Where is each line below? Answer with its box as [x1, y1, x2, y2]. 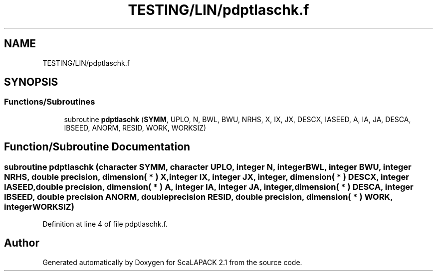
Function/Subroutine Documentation [4, 140, 191, 153]
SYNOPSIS [4, 76, 58, 89]
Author [4, 237, 39, 250]
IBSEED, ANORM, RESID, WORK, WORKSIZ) [64, 123, 207, 132]
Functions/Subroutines [4, 97, 95, 107]
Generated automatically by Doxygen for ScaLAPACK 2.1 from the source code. [42, 258, 302, 267]
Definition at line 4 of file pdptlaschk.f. [42, 220, 168, 229]
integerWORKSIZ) [4, 201, 74, 212]
